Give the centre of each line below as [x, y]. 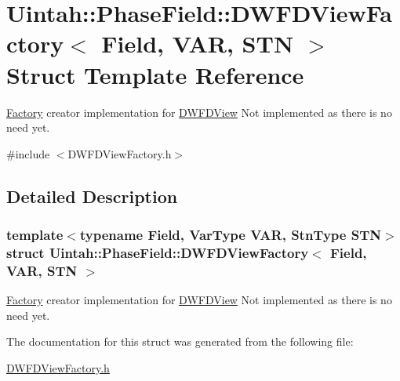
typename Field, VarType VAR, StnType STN [230, 234]
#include [28, 153]
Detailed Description [92, 196]
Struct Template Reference [155, 74]
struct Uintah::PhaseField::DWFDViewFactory [158, 252]
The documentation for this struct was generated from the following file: [180, 341]
